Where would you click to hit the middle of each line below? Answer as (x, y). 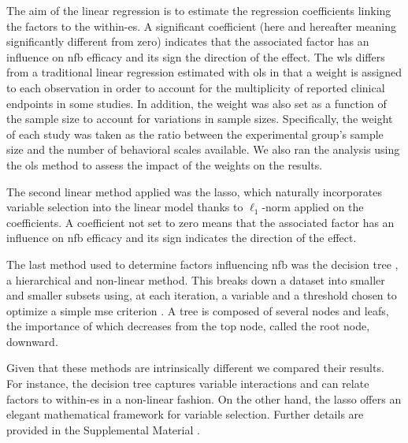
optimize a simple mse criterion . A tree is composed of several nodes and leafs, (198, 310)
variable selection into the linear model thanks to (125, 207)
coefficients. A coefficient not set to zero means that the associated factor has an (200, 222)
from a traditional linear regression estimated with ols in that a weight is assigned (204, 72)
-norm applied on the (313, 207)
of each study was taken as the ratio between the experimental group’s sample (195, 134)
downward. (32, 341)
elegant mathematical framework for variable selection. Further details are (185, 414)
